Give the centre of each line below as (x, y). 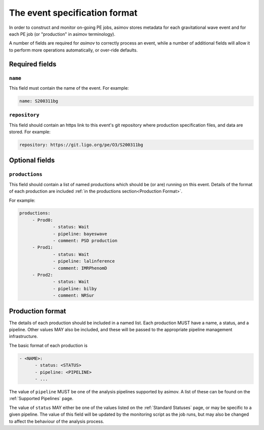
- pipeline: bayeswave (80, 234)
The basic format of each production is (48, 345)
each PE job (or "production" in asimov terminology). (62, 34)
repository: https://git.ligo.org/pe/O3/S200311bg (81, 145)
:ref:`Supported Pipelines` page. (41, 399)
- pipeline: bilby (75, 288)
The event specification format (73, 13)
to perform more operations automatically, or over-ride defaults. (73, 50)
